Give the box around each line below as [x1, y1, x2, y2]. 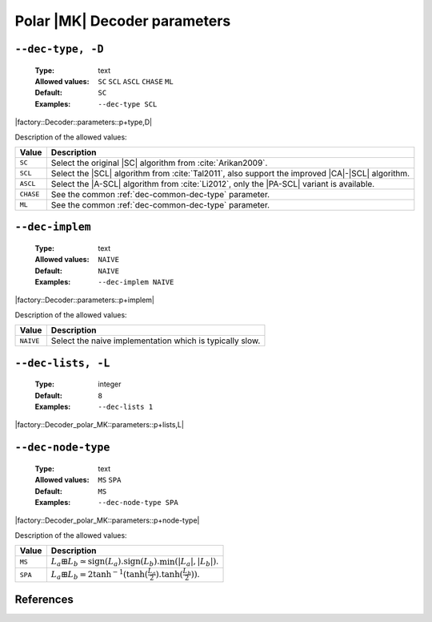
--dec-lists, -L [14, 357, 110, 370]
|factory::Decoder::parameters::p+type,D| [14, 117, 153, 127]
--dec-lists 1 [98, 402, 154, 412]
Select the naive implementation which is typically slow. [50, 335, 261, 346]
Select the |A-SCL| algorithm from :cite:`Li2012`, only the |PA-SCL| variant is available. [50, 178, 375, 189]
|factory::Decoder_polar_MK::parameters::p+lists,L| [14, 420, 184, 430]
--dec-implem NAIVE [98, 277, 174, 287]
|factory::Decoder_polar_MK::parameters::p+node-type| [14, 515, 200, 525]
